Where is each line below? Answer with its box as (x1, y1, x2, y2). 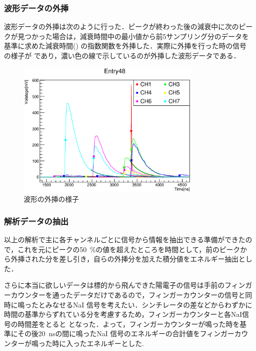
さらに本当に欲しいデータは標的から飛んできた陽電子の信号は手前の (4, 280, 225, 290)
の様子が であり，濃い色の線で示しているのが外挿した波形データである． (4, 50, 240, 60)
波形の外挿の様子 (24, 194, 79, 204)
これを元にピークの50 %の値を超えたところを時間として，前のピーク (17, 244, 240, 254)
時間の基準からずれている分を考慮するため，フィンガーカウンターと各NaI (4, 309, 242, 319)
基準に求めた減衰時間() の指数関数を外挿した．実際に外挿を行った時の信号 (4, 41, 247, 51)
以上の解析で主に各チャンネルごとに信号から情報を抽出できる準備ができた (4, 234, 246, 245)
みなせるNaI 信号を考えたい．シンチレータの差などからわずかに (45, 299, 253, 309)
